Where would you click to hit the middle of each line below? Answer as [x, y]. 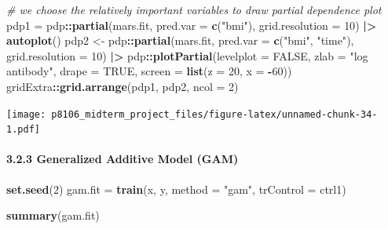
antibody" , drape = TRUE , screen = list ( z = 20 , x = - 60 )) [149, 71]
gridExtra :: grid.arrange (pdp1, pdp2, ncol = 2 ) [123, 86]
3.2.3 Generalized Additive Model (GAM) [123, 159]
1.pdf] [23, 130]
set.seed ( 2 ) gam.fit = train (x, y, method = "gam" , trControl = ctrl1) [176, 189]
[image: [26, 114]
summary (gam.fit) [53, 215]
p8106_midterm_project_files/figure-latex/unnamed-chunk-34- [214, 114]
